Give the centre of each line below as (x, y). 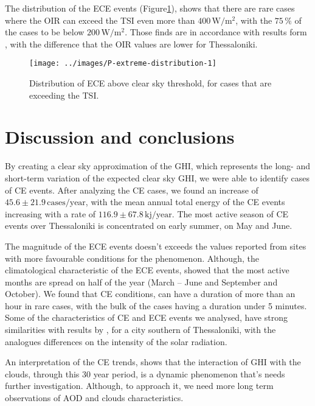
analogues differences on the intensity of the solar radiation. (116, 341)
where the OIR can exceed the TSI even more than (100, 20)
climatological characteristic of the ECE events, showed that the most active (147, 270)
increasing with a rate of (50, 213)
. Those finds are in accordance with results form (216, 32)
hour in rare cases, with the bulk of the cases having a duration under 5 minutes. (156, 305)
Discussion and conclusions (120, 137)
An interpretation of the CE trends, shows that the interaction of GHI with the (153, 362)
